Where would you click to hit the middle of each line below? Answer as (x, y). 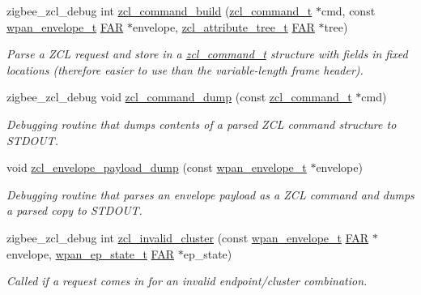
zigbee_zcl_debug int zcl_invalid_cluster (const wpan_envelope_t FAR (188, 237)
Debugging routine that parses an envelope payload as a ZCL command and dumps (210, 194)
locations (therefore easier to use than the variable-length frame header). (185, 69)
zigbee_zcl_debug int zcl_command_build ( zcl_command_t (159, 11)
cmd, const (348, 11)
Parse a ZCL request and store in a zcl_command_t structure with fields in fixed (207, 54)
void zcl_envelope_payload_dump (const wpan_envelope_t (157, 167)
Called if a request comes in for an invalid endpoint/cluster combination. (187, 281)
